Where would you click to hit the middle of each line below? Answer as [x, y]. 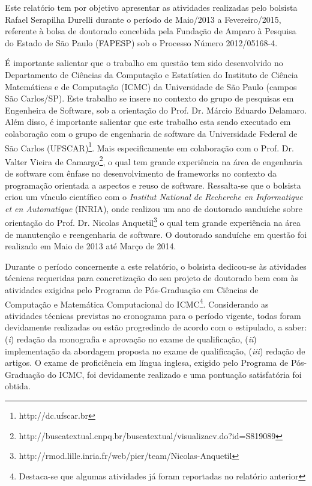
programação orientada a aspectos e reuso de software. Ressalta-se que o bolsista [153, 185]
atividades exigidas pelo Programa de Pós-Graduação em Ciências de [132, 290]
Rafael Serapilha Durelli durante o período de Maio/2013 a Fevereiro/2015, [143, 19]
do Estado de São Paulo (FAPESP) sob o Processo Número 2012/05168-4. [141, 42]
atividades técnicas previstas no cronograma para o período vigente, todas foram [153, 315]
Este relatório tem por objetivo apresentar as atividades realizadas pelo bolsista [151, 7]
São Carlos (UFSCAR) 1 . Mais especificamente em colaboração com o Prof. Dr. [149, 147]
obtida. [18, 386]
